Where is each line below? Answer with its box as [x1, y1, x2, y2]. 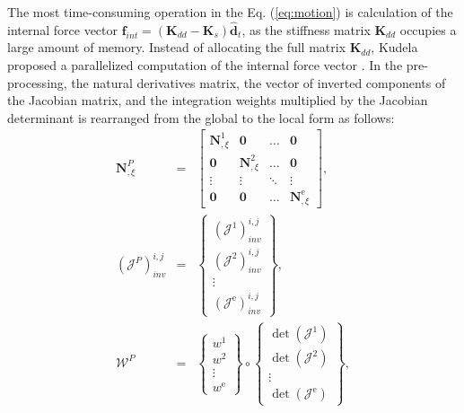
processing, [7, 73, 67, 92]
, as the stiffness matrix [241, 20, 371, 39]
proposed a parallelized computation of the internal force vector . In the [7, 56, 403, 74]
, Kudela [371, 38, 418, 57]
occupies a [399, 20, 457, 39]
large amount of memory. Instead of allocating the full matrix [7, 38, 346, 57]
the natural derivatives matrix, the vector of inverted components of [71, 73, 446, 92]
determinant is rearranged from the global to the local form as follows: [7, 108, 395, 127]
